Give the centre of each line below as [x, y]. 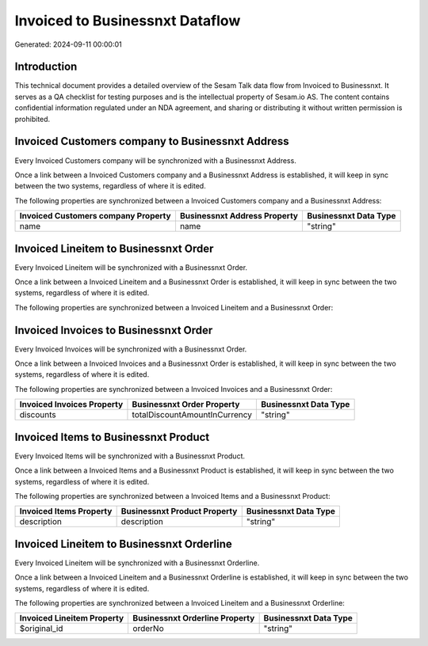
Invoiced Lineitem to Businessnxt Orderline [124, 543]
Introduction [46, 67]
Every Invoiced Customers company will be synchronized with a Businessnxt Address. [155, 160]
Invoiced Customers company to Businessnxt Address [152, 141]
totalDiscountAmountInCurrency [192, 415]
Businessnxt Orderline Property [194, 618]
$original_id [41, 629]
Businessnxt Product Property [179, 511]
